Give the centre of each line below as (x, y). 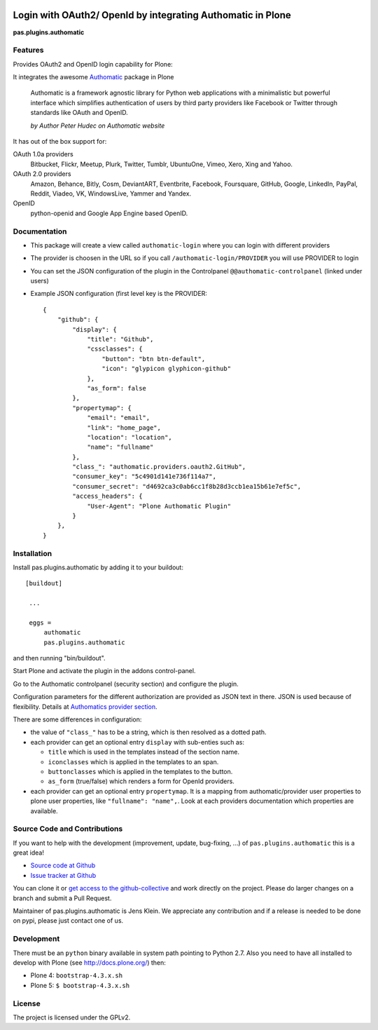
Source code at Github (63, 865)
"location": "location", (130, 437)
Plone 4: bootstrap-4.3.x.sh (76, 975)
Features (28, 50)
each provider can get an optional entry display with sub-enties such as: (138, 742)
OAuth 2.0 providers (42, 174)
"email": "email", (119, 418)
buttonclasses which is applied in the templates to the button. (140, 771)
